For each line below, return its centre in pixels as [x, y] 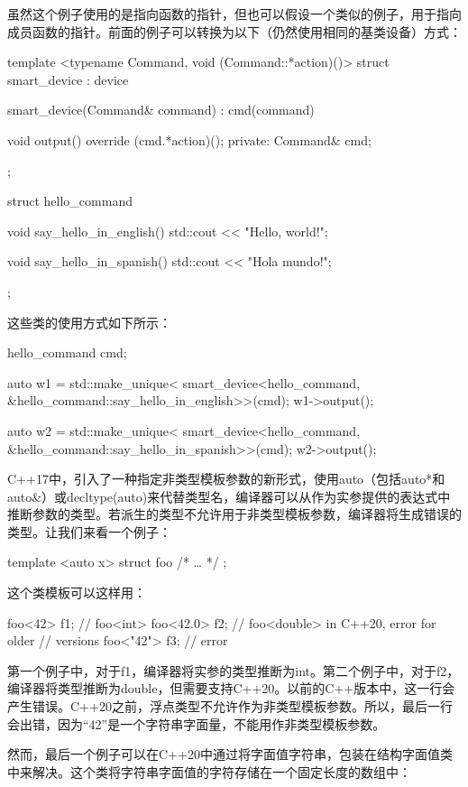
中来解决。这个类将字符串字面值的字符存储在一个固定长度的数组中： [209, 771]
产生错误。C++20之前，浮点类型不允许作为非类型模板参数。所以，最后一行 [230, 706]
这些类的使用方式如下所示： [89, 322]
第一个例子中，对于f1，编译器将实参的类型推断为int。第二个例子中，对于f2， [234, 670]
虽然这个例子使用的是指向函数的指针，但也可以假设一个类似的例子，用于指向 [234, 14]
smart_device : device [68, 79]
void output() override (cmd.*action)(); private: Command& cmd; [189, 139]
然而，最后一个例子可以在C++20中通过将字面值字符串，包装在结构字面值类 [230, 754]
